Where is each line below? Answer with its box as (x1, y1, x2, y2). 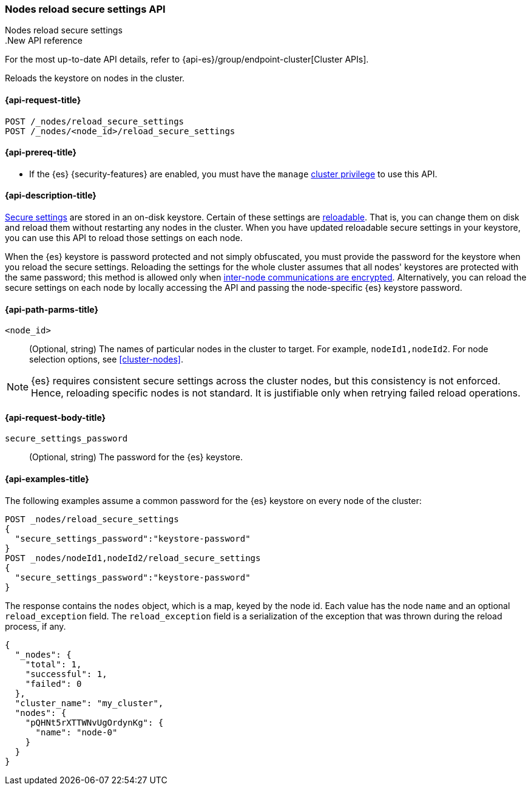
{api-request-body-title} (5, 412, 106, 423)
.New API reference (5, 35, 83, 46)
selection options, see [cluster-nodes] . (29, 354, 184, 365)
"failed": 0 (25, 678, 82, 689)
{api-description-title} (5, 190, 96, 201)
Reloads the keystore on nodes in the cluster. (5, 73, 185, 84)
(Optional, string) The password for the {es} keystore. (29, 452, 243, 463)
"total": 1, (25, 659, 82, 669)
